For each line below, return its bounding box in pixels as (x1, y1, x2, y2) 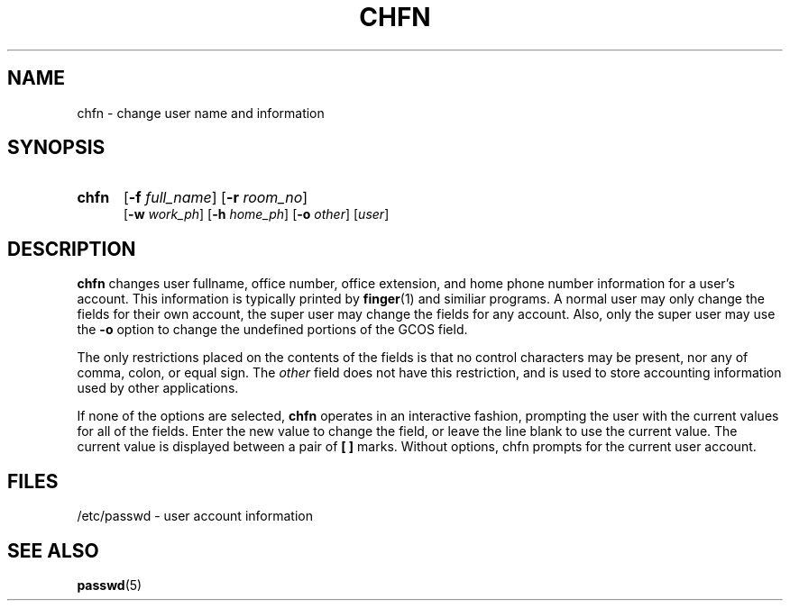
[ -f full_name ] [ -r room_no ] (123, 188, 308, 207)
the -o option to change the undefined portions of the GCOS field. (77, 322, 468, 338)
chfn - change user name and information (77, 104, 325, 121)
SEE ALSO (7, 539, 99, 562)
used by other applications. (77, 380, 239, 396)
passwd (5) (77, 576, 142, 593)
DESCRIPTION (7, 237, 136, 260)
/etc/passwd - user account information (77, 508, 313, 524)
